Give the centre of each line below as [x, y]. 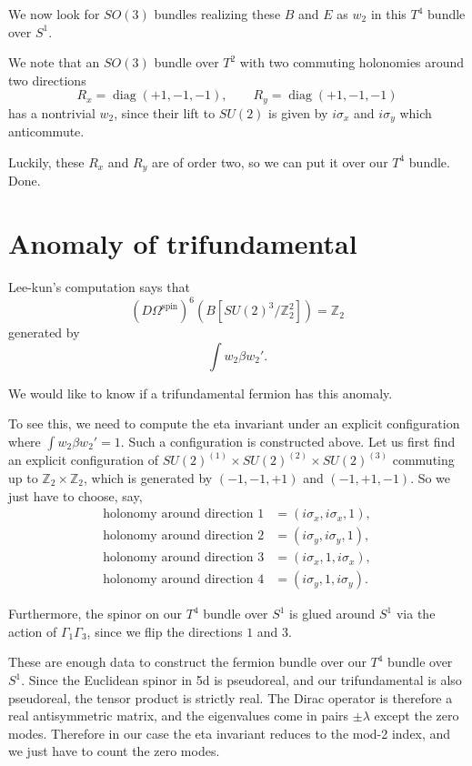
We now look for [54, 14]
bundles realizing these [217, 14]
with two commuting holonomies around [352, 62]
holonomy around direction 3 [184, 558]
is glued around [332, 614]
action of [33, 631]
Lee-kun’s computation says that [99, 287]
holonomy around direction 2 [184, 536]
